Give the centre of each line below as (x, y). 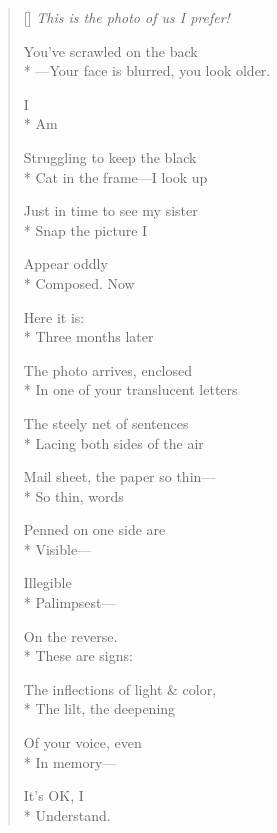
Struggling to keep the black (110, 156)
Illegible (47, 582)
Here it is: (54, 316)
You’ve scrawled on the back (110, 50)
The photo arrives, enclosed (108, 369)
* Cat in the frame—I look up (115, 176)
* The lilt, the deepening (99, 708)
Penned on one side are (94, 529)
